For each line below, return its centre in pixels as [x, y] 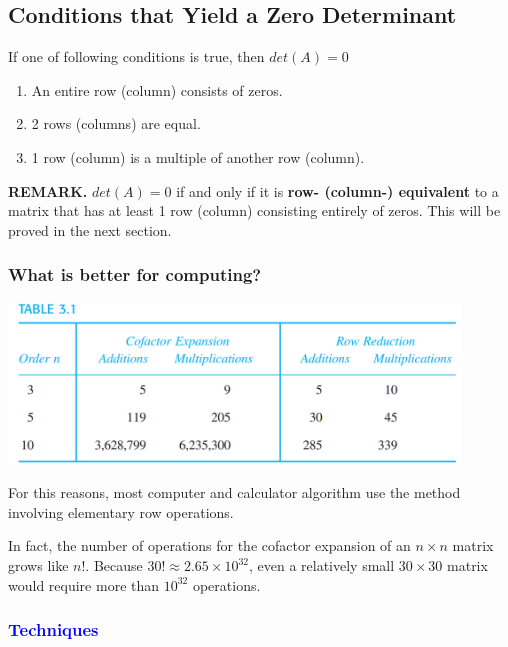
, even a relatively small [321, 565]
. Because [114, 565]
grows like [38, 565]
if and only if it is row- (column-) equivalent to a [337, 190]
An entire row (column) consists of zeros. [157, 89]
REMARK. [48, 190]
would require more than [84, 584]
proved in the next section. [90, 229]
